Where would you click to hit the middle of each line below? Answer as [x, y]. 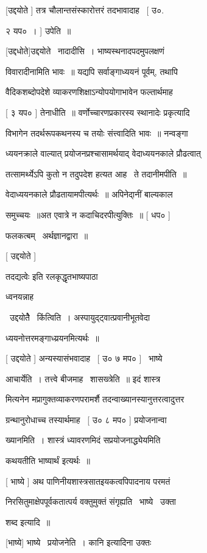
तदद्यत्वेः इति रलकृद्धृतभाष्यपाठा [52, 276]
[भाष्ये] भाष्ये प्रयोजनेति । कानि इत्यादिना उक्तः [79, 542]
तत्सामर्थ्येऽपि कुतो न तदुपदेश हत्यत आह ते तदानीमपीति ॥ [96, 173]
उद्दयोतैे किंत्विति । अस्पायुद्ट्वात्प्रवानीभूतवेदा [80, 317]
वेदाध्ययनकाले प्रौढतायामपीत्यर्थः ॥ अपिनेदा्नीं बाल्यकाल [89, 194]
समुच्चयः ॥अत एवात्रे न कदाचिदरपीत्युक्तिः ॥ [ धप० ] [88, 214]
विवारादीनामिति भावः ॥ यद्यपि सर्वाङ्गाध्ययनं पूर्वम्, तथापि [92, 71]
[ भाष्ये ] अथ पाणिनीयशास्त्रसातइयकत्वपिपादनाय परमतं [88, 481]
